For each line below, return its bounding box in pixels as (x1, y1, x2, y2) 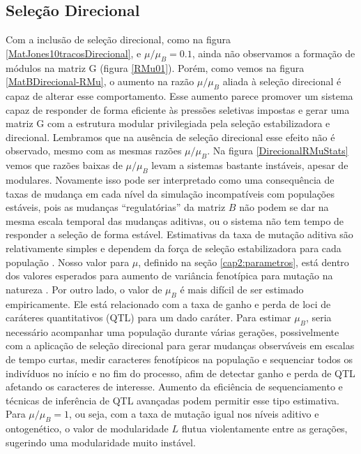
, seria (305, 310, 332, 325)
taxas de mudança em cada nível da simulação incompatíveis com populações (6, 186, 335, 200)
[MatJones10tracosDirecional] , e (6, 45, 141, 60)
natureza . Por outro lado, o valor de (6, 281, 162, 296)
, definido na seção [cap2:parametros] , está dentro (138, 254, 349, 269)
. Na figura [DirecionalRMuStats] (207, 143, 348, 158)
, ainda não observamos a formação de (192, 45, 355, 60)
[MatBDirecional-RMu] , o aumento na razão (6, 74, 194, 89)
